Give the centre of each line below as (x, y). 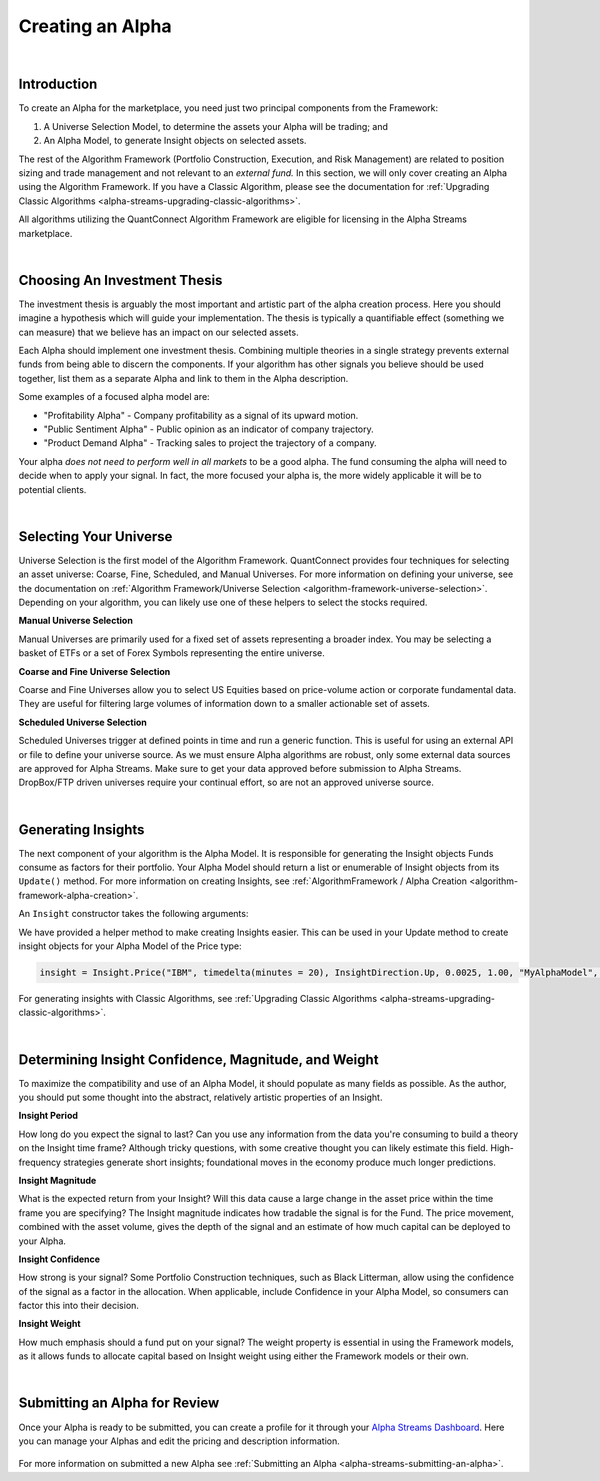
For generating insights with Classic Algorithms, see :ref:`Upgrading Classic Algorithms (198, 998)
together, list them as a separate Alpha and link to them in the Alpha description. (183, 378)
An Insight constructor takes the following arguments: (133, 914)
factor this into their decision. (79, 1306)
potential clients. (52, 489)
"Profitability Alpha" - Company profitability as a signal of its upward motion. (201, 415)
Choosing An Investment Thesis (120, 280)
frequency (40, 1162)
